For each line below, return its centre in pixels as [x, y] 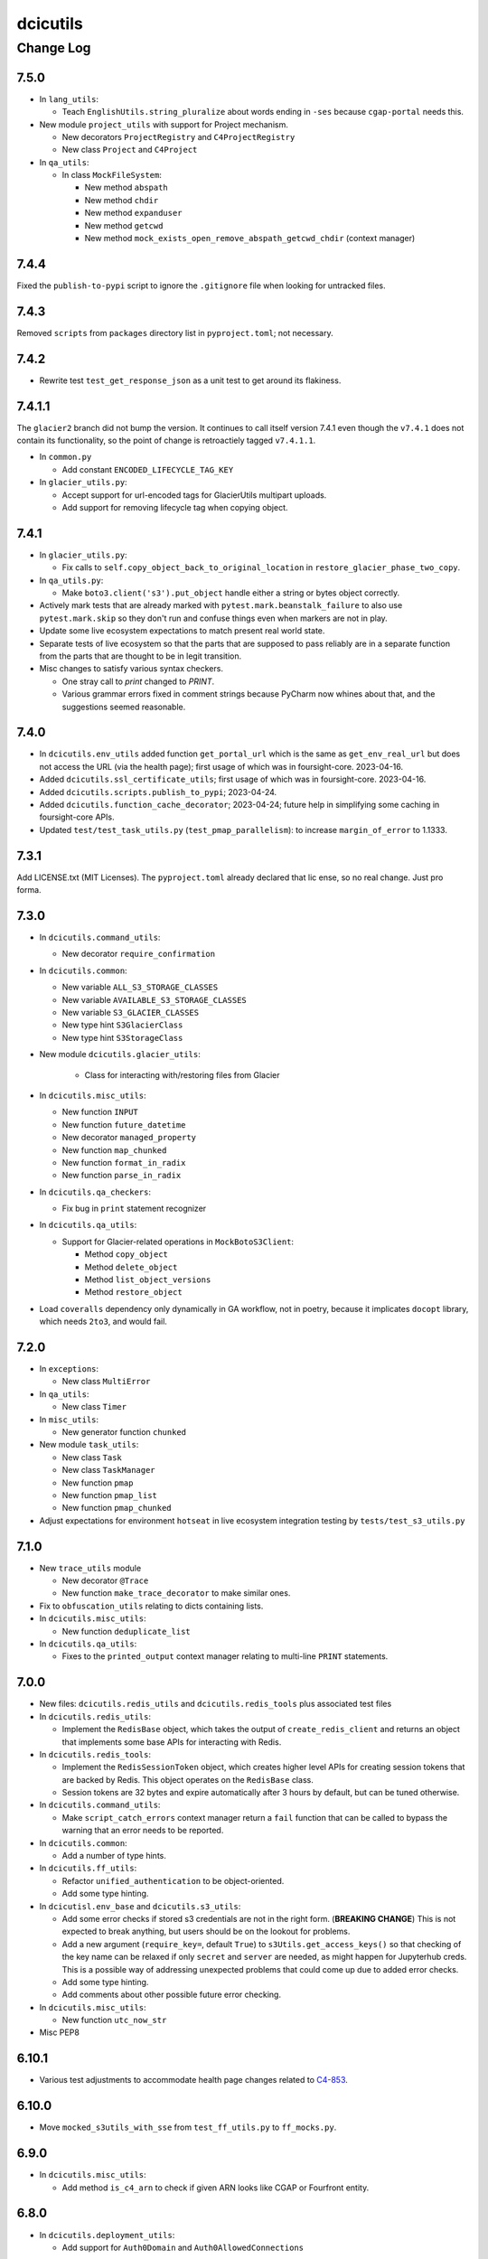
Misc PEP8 [60, 2032]
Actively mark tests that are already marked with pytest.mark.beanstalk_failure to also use [221, 605]
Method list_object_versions [148, 1279]
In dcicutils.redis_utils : [95, 1716]
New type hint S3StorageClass [122, 1037]
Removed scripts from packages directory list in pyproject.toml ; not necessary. [175, 333]
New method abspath [127, 187]
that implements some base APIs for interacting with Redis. [172, 1742]
